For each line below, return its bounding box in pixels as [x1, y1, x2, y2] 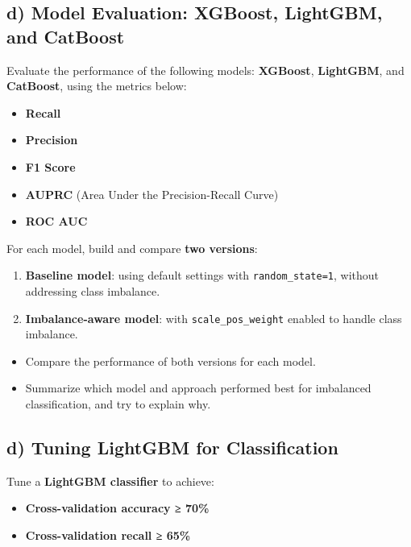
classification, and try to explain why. [25, 396, 211, 412]
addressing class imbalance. [25, 283, 160, 299]
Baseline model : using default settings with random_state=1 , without [25, 267, 380, 284]
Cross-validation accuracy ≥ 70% [25, 499, 210, 516]
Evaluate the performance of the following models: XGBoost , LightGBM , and [6, 61, 405, 78]
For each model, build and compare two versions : [6, 239, 258, 256]
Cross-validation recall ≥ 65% [25, 527, 191, 544]
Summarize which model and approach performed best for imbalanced [25, 379, 372, 396]
